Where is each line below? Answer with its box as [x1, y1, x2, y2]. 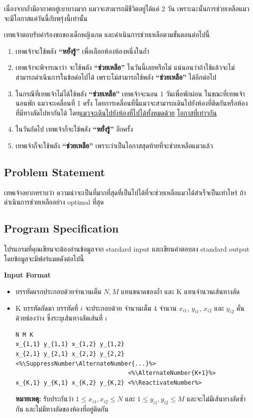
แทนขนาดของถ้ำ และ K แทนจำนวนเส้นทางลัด [121, 286, 240, 296]
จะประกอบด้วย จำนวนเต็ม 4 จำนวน [85, 302, 177, 313]
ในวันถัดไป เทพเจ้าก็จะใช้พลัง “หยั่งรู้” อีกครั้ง [15, 124, 133, 134]
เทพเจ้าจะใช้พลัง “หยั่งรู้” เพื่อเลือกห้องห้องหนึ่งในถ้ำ [15, 46, 149, 56]
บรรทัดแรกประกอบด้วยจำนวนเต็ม [15, 286, 101, 296]
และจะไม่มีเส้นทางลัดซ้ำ [186, 394, 246, 404]
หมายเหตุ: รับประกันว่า [15, 394, 74, 404]
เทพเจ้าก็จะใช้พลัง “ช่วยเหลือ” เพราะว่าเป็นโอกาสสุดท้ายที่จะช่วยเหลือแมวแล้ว [15, 140, 213, 150]
